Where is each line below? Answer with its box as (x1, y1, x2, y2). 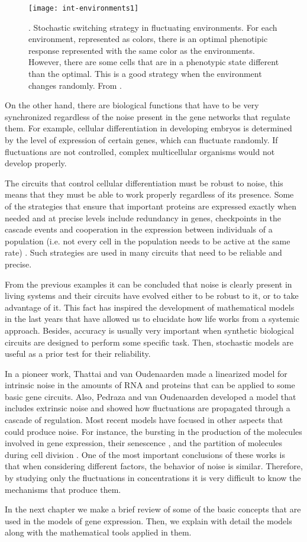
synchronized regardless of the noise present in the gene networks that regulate (5, 110, 290, 122)
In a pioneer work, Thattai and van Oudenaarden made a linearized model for (5, 367, 287, 379)
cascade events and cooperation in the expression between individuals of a (5, 223, 273, 235)
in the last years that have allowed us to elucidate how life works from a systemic (5, 312, 299, 325)
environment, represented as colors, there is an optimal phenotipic (28, 33, 268, 45)
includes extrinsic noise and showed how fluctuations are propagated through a (5, 402, 290, 414)
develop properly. (5, 157, 67, 169)
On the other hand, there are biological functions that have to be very (5, 99, 259, 111)
